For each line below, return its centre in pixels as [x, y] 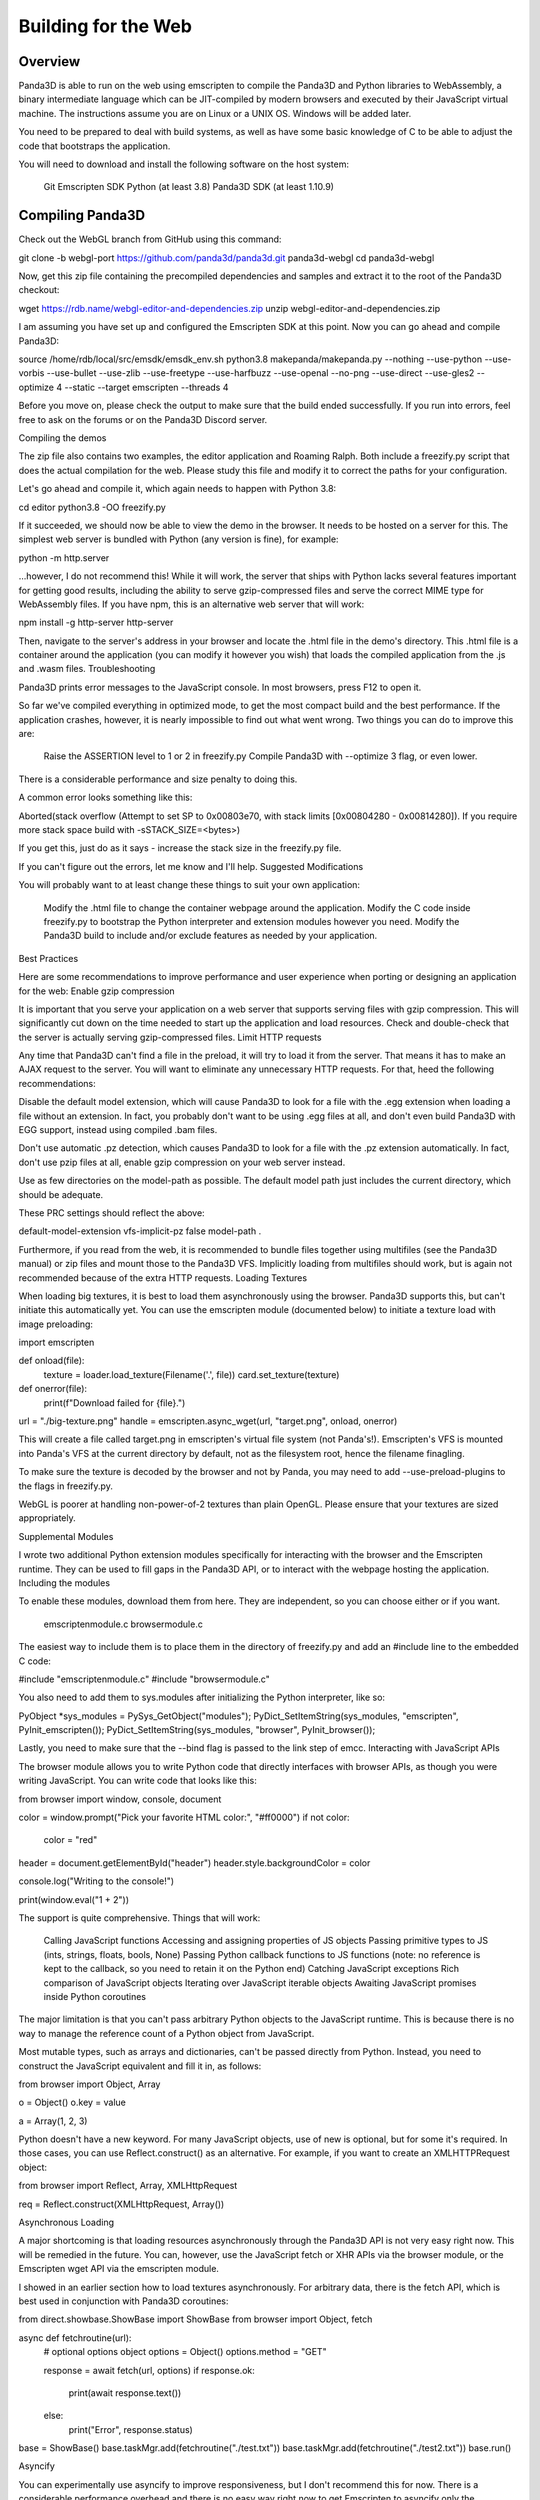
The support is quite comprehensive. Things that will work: [139, 1917]
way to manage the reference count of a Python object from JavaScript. [166, 2033]
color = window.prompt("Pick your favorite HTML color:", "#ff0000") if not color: [184, 1817]
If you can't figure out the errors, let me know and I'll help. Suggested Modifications [191, 866]
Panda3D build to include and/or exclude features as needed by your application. [210, 936]
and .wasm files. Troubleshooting [87, 669]
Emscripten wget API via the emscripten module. [119, 2269]
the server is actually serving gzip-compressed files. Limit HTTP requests [170, 1037]
